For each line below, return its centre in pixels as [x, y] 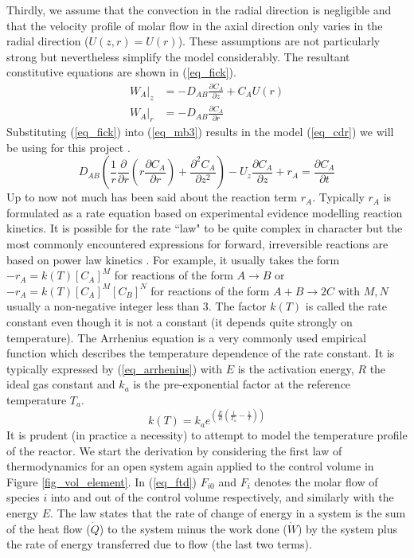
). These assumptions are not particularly [279, 41]
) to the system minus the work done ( [193, 528]
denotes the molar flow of [316, 481]
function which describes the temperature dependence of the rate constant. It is [201, 353]
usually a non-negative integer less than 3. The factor [137, 306]
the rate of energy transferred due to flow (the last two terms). [159, 544]
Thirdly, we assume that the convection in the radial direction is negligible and [199, 10]
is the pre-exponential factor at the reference [242, 384]
